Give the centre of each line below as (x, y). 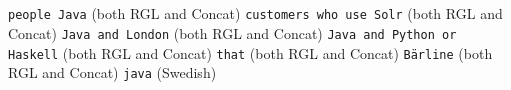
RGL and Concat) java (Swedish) (112, 72)
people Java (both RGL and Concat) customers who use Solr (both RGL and (255, 13)
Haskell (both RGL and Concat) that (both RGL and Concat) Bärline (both (250, 52)
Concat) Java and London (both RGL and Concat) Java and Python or (232, 32)
